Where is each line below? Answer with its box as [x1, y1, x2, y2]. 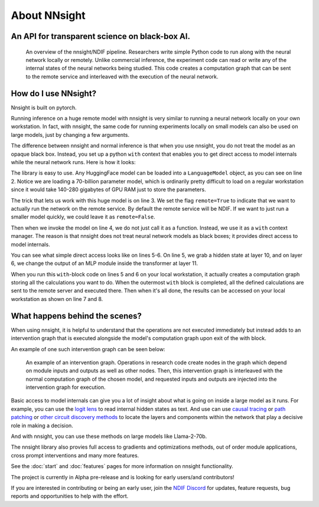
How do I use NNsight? [11, 89, 97, 99]
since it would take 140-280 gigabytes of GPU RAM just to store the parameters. [11, 186, 206, 193]
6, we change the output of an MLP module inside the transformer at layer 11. [11, 260, 198, 267]
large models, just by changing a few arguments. [11, 131, 130, 138]
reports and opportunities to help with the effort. [11, 493, 129, 500]
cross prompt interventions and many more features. [11, 452, 139, 459]
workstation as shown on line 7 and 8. [11, 295, 103, 302]
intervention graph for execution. [25, 384, 106, 391]
